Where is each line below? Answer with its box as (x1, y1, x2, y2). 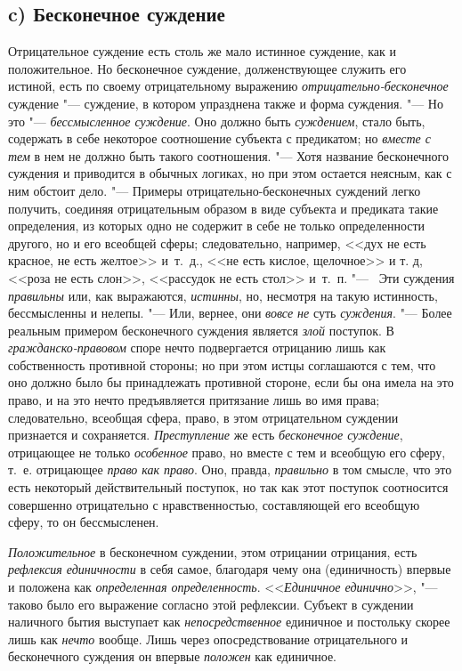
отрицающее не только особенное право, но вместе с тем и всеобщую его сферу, (8, 442, 446, 461)
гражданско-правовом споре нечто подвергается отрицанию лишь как (8, 338, 386, 357)
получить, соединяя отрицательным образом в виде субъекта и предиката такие (8, 198, 439, 217)
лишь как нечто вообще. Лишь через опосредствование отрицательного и (8, 629, 409, 648)
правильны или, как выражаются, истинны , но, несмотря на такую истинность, (8, 286, 438, 304)
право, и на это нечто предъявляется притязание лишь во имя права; (8, 391, 380, 409)
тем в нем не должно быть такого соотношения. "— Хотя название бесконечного (8, 146, 449, 165)
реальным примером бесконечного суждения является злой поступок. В (8, 320, 394, 339)
